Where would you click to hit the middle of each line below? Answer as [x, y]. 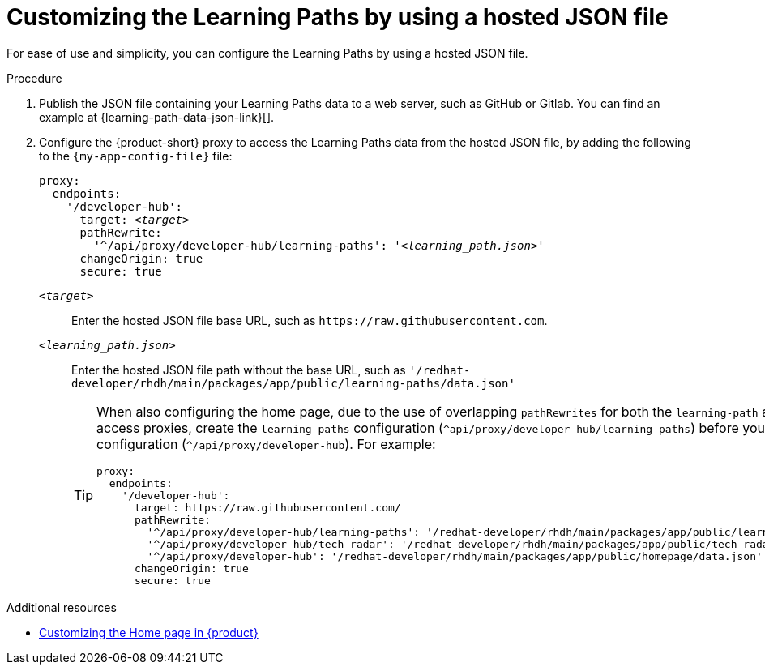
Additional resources [62, 607]
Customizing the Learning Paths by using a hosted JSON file [338, 17]
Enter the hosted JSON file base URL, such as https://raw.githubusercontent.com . [310, 320]
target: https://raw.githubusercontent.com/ [267, 507]
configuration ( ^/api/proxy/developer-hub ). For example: [266, 444]
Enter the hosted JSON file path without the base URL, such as [239, 370]
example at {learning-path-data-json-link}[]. [157, 117]
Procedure [34, 78]
